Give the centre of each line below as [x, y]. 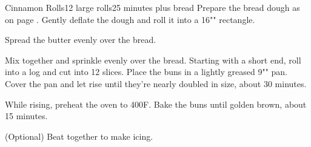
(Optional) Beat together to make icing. [79, 136]
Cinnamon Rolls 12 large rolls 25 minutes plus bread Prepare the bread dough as [152, 7]
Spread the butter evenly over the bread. [81, 40]
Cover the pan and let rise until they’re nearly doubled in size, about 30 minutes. [156, 83]
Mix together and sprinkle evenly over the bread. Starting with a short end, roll [153, 60]
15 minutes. [26, 116]
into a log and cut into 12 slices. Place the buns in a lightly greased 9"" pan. [146, 72]
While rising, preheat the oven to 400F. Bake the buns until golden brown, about [156, 104]
